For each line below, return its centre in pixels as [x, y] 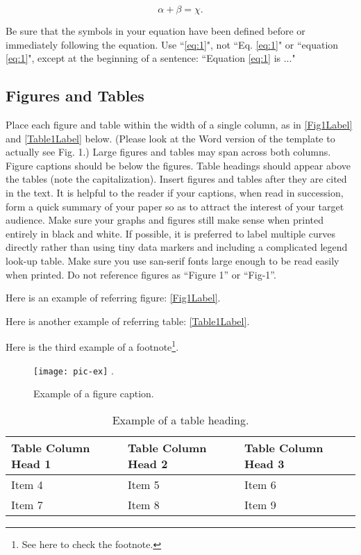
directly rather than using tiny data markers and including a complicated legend [177, 247]
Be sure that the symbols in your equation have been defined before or [156, 31]
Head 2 [148, 463]
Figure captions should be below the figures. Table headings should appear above [178, 165]
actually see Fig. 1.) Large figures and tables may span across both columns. [168, 152]
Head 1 [31, 463]
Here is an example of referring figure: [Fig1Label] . [113, 298]
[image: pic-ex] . [74, 370]
